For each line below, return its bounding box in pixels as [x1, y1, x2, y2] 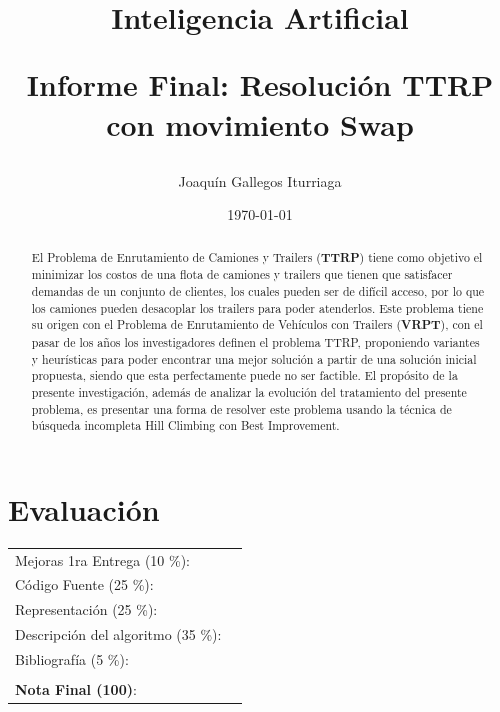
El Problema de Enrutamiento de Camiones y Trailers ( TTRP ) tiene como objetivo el [31, 248, 483, 266]
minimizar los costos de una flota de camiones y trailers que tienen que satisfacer [31, 266, 453, 283]
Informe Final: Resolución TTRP [26, 64, 494, 105]
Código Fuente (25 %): [15, 574, 154, 595]
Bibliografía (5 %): [15, 649, 129, 670]
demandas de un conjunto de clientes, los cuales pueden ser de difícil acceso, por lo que [31, 283, 485, 300]
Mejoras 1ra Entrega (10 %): [15, 549, 190, 570]
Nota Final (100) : [15, 679, 137, 700]
